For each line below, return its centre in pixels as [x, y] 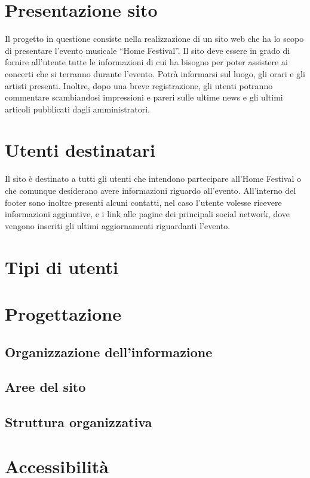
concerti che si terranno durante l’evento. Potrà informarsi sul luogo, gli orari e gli [155, 73]
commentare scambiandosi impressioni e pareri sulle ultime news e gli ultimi [144, 97]
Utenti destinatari [80, 150]
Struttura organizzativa [79, 422]
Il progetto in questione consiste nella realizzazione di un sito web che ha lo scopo [154, 39]
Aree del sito [45, 387]
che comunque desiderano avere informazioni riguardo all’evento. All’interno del [151, 190]
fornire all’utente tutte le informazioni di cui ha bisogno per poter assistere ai [146, 62]
